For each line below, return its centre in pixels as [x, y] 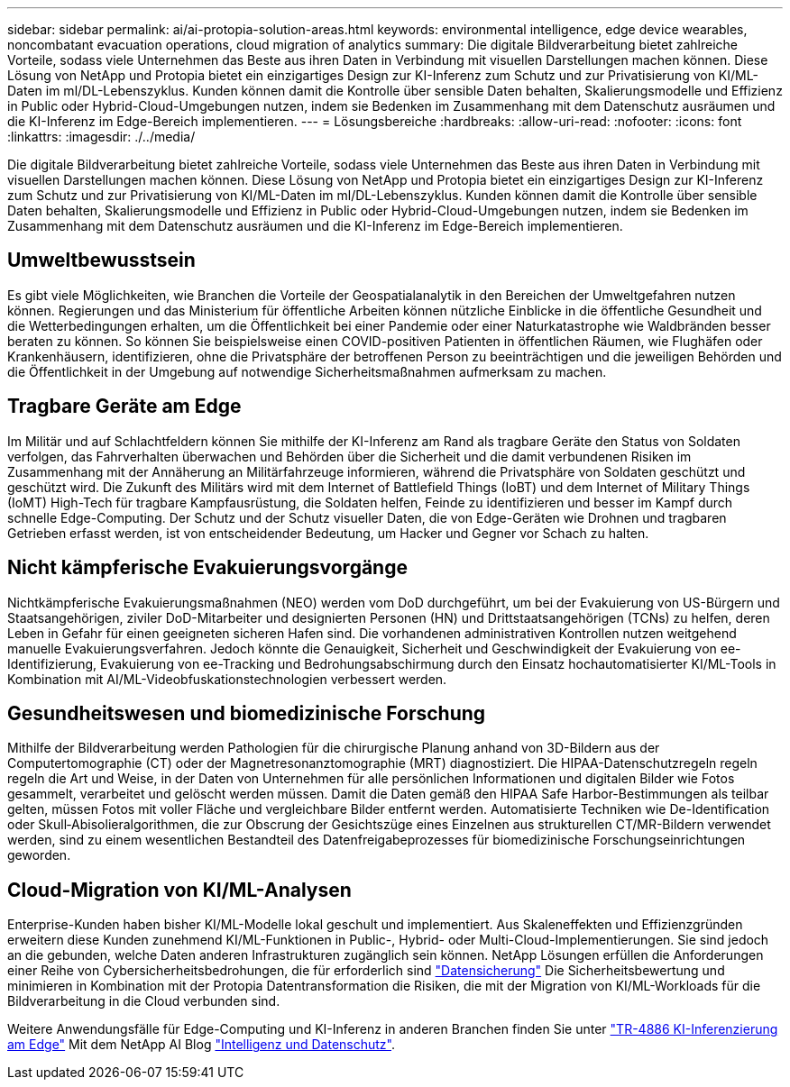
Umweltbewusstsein [101, 260]
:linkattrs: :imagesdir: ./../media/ [101, 137]
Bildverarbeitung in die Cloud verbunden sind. [144, 1001]
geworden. [39, 855]
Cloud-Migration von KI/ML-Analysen [179, 890]
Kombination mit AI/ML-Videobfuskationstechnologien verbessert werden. [227, 679]
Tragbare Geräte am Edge [124, 406]
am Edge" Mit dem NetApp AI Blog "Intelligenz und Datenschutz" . [202, 1045]
